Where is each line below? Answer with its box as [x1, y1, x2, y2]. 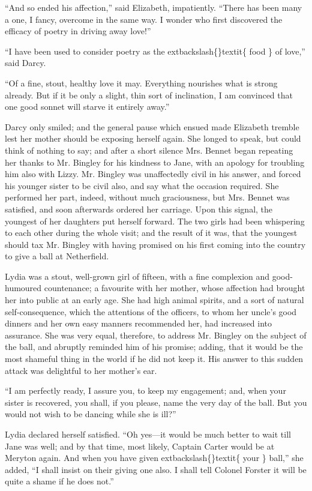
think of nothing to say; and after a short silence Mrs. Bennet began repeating [5, 143, 293, 156]
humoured [5, 282, 42, 294]
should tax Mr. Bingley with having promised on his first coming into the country [5, 238, 306, 250]
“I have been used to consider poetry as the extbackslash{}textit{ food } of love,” [5, 44, 305, 57]
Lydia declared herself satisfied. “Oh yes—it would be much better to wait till [5, 428, 291, 440]
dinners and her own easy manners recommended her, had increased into [5, 317, 272, 330]
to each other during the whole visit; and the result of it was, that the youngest [5, 226, 298, 239]
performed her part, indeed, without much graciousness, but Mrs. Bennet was [5, 191, 290, 203]
